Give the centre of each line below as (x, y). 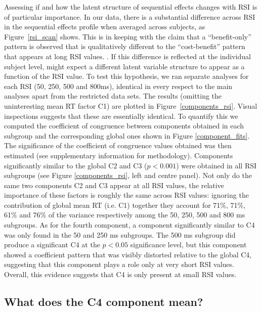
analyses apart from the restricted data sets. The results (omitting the (113, 96)
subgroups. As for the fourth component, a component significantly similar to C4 (129, 225)
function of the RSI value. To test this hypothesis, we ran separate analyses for (126, 76)
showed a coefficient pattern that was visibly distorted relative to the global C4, (128, 254)
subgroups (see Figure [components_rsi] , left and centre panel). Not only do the (128, 175)
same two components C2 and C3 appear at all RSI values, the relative (114, 185)
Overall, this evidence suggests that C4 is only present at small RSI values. (120, 274)
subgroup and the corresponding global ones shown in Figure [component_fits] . (127, 135)
